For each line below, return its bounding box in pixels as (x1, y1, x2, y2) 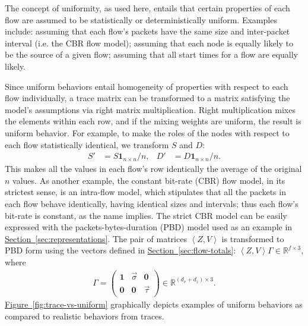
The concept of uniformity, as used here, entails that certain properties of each (5, 2, 290, 14)
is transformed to (221, 232, 284, 244)
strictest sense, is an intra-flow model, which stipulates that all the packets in (5, 186, 286, 198)
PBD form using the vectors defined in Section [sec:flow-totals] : (5, 244, 236, 256)
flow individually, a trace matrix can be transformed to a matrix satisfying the (5, 92, 290, 104)
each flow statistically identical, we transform (5, 138, 169, 151)
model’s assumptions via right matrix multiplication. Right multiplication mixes (5, 103, 296, 115)
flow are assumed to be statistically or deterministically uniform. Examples (5, 13, 277, 26)
